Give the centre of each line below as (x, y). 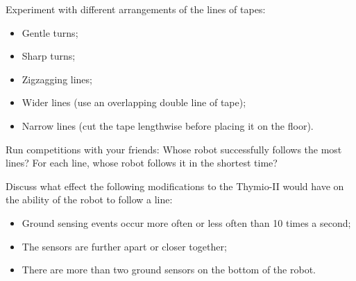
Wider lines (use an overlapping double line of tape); (134, 102)
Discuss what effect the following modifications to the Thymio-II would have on (175, 186)
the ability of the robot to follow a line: (89, 199)
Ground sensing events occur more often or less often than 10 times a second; (186, 222)
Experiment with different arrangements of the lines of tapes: (136, 9)
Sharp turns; (49, 56)
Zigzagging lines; (57, 79)
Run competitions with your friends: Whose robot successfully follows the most (174, 149)
